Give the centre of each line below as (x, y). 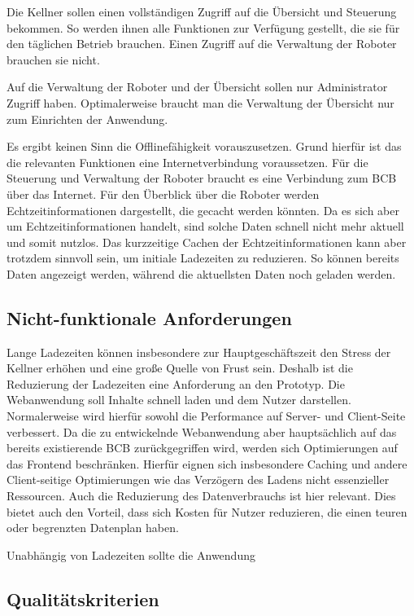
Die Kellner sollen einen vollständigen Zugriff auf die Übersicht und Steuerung (202, 11)
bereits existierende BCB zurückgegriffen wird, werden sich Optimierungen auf (202, 448)
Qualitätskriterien (83, 598)
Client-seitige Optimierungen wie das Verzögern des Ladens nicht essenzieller (198, 480)
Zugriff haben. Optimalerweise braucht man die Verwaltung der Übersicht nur (200, 102)
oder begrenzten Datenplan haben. (93, 528)
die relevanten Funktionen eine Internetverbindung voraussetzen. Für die (187, 162)
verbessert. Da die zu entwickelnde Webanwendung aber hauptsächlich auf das (202, 431)
